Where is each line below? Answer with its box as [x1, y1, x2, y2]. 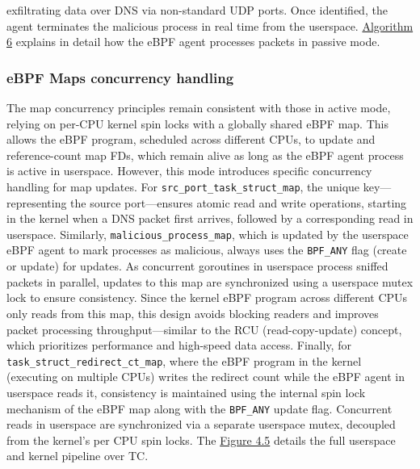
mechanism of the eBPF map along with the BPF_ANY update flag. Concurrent [6, 400, 393, 417]
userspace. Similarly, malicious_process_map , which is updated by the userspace [6, 225, 409, 242]
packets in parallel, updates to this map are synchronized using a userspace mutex [6, 273, 414, 290]
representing [6, 194, 67, 211]
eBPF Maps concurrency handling [6, 67, 234, 87]
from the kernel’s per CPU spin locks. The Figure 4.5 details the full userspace [6, 431, 396, 448]
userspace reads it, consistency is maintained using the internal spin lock [6, 383, 366, 400]
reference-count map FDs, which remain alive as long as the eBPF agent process [6, 146, 404, 163]
